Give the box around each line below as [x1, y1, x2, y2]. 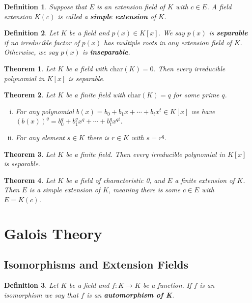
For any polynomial [15, 106, 74, 116]
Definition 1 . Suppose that [4, 1, 87, 11]
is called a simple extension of [57, 11, 156, 21]
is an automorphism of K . [86, 289, 174, 300]
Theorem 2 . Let [4, 90, 56, 100]
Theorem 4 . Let [4, 175, 56, 185]
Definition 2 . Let [4, 28, 58, 38]
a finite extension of [174, 175, 235, 185]
